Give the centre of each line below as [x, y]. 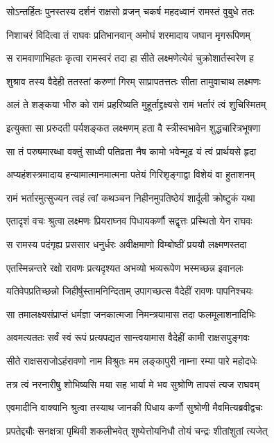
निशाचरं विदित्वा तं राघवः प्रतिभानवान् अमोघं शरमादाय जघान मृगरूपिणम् [128, 34]
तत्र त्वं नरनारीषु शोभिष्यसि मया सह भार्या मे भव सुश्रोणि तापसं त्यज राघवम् [133, 384]
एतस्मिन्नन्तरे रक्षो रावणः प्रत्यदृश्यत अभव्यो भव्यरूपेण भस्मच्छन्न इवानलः [125, 267]
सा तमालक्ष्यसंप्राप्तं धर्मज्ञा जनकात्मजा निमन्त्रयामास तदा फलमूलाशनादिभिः [131, 314]
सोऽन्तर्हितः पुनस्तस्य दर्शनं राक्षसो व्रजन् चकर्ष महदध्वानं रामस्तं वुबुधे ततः [130, 11]
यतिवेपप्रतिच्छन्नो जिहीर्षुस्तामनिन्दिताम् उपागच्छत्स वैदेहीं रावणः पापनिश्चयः [130, 291]
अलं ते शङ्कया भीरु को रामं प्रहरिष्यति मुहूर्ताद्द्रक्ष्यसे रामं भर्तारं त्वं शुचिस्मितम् [136, 104]
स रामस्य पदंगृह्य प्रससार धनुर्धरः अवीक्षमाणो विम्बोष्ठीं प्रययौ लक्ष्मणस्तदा [127, 244]
